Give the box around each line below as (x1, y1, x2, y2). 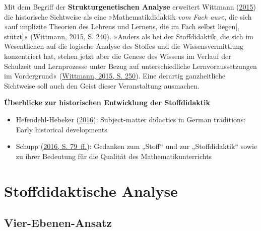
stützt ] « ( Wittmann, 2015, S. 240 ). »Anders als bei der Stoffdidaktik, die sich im (4, 31, 253, 41)
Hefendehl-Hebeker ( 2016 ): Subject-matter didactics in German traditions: (16, 114, 246, 124)
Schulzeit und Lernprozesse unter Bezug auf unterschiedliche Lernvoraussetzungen (4, 60, 257, 71)
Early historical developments (16, 124, 107, 134)
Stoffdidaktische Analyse (4, 180, 178, 201)
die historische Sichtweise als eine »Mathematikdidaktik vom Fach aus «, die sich (4, 11, 252, 22)
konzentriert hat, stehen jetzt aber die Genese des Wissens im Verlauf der (4, 50, 231, 61)
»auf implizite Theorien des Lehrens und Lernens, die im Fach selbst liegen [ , (4, 21, 239, 32)
